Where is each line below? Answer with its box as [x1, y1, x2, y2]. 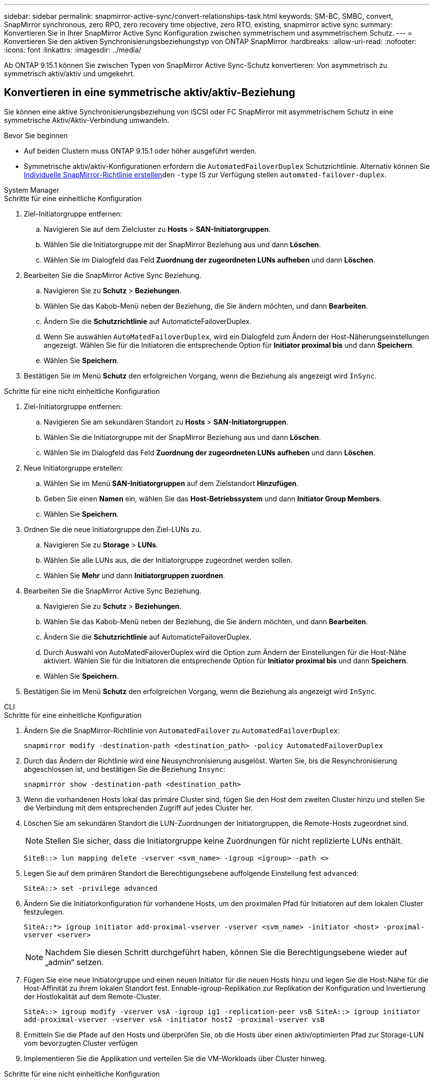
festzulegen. [24, 907, 64, 916]
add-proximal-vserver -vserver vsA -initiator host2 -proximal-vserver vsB [24, 1015, 325, 1024]
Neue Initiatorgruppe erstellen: [24, 463, 123, 472]
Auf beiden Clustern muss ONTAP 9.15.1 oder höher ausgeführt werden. [24, 146, 257, 155]
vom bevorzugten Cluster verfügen [24, 1038, 138, 1047]
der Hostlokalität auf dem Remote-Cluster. [24, 992, 162, 1001]
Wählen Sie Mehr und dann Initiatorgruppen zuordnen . [44, 571, 225, 580]
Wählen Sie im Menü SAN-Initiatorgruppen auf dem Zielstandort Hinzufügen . [44, 479, 299, 487]
